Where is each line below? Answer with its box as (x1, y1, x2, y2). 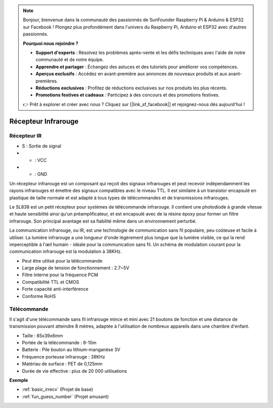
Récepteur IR (9, 132, 42, 139)
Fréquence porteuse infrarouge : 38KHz (22, 353, 106, 360)
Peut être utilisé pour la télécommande (22, 258, 103, 264)
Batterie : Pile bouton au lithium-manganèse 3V (22, 346, 121, 353)
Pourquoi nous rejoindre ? (23, 40, 78, 46)
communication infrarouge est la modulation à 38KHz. (9, 248, 122, 254)
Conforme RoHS (22, 293, 56, 299)
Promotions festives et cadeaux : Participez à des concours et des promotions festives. (35, 92, 220, 98)
